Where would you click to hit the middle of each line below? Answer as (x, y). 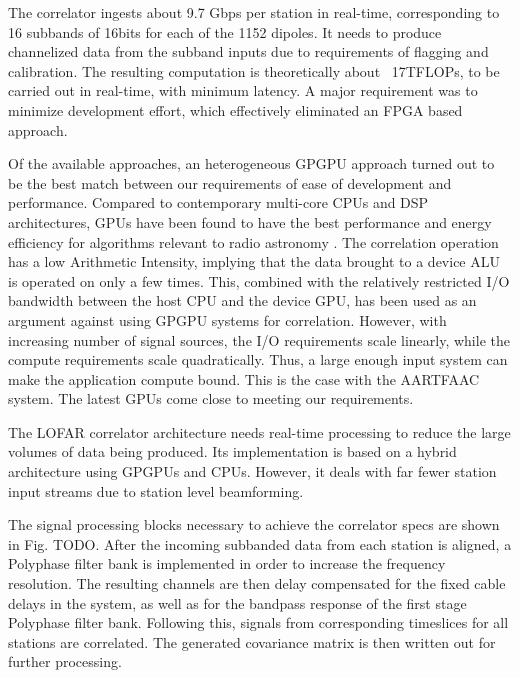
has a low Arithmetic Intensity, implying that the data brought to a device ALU (254, 261)
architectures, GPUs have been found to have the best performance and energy (250, 221)
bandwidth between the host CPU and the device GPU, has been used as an (242, 300)
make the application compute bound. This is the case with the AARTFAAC (244, 378)
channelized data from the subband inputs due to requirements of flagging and (248, 51)
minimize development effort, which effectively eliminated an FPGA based (235, 109)
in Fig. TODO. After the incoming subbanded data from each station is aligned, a (260, 543)
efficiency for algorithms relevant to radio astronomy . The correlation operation (253, 241)
